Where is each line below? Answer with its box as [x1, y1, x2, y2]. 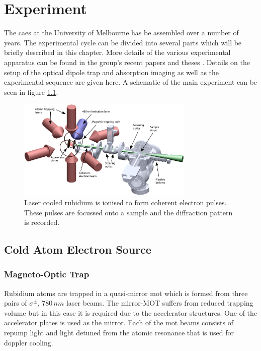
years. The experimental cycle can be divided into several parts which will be [4, 37, 242, 47]
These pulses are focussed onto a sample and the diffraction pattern [24, 207, 233, 217]
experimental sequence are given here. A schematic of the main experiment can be [4, 77, 257, 87]
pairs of [4, 298, 27, 308]
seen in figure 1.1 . [4, 86, 58, 97]
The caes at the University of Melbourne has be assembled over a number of [4, 27, 239, 38]
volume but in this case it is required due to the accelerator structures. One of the [4, 307, 257, 318]
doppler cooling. [4, 337, 53, 347]
